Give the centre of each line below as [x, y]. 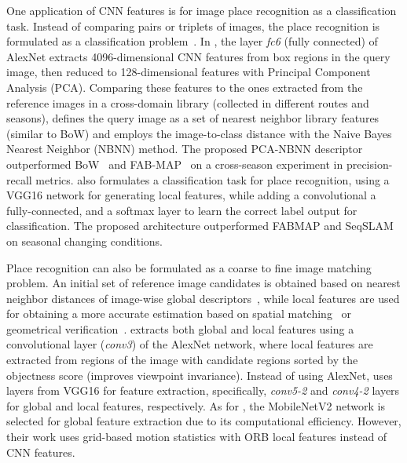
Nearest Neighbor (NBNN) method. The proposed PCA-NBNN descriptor [185, 149]
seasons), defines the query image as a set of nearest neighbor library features [193, 118]
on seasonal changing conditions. [84, 241]
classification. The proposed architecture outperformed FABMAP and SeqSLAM [200, 226]
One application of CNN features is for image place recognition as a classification [202, 10]
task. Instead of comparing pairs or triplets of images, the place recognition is [193, 26]
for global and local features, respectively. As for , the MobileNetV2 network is [196, 405]
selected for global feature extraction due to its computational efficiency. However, [204, 421]
